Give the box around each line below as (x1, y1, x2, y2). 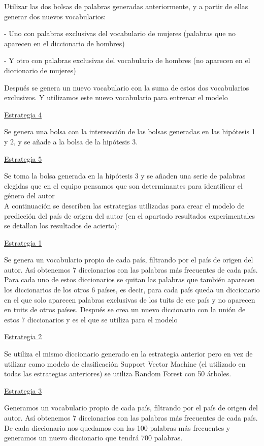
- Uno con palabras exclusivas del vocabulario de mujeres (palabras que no (4, 28, 236, 39)
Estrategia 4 (4, 109, 42, 120)
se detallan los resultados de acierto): (4, 220, 119, 231)
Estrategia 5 (4, 153, 42, 164)
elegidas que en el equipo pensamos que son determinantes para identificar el (4, 180, 243, 191)
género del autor (4, 190, 55, 201)
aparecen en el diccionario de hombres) (4, 38, 125, 48)
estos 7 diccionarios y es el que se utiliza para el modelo (4, 314, 178, 324)
